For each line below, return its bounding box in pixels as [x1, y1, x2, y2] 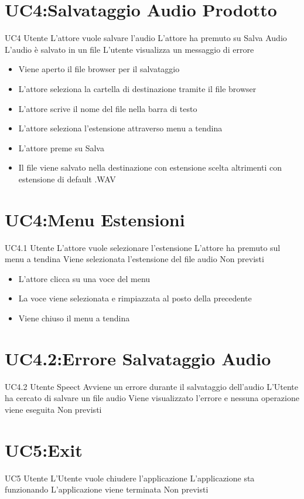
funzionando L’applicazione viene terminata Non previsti [5, 483, 209, 495]
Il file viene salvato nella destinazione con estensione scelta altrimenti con [18, 161, 282, 174]
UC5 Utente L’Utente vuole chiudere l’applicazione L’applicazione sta [5, 471, 255, 484]
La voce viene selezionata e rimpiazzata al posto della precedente [18, 292, 252, 304]
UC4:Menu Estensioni [5, 207, 185, 231]
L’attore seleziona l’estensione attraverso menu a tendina [18, 122, 223, 134]
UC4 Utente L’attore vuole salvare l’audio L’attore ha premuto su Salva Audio [5, 32, 287, 44]
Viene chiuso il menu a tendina [18, 311, 130, 324]
